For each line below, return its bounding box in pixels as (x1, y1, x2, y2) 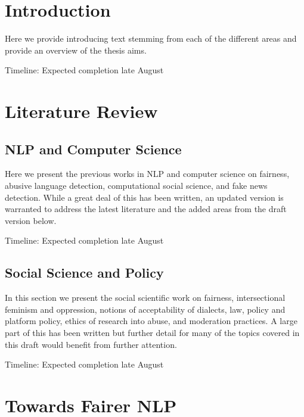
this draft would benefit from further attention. (5, 338, 177, 350)
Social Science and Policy (5, 263, 164, 282)
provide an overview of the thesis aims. (5, 43, 147, 56)
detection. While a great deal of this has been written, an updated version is (5, 191, 284, 203)
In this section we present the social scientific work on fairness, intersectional (5, 291, 286, 304)
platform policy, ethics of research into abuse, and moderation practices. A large (5, 315, 297, 327)
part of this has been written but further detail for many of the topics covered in (5, 326, 300, 339)
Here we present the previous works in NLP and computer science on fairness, (5, 167, 290, 180)
